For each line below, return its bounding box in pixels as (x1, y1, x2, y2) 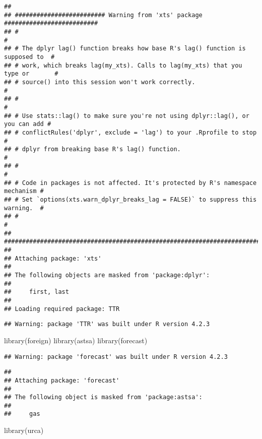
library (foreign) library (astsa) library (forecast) (4, 335, 148, 345)
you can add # (4, 120, 51, 128)
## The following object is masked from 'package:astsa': (4, 394, 203, 401)
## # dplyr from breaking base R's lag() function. (4, 146, 181, 153)
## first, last (4, 288, 69, 296)
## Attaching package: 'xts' (4, 255, 102, 262)
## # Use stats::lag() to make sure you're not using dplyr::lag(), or (4, 112, 249, 119)
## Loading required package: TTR (4, 305, 120, 312)
